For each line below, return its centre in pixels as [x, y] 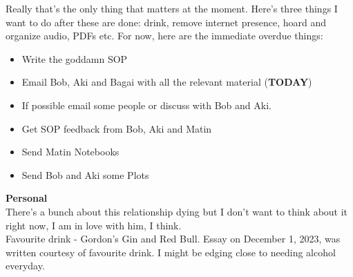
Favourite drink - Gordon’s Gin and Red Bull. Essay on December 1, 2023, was [173, 239]
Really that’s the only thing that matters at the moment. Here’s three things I [172, 8]
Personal [27, 198]
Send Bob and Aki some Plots [85, 174]
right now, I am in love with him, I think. [94, 225]
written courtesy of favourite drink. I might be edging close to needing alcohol [171, 252]
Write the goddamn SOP [75, 58]
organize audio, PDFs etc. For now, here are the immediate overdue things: [164, 36]
